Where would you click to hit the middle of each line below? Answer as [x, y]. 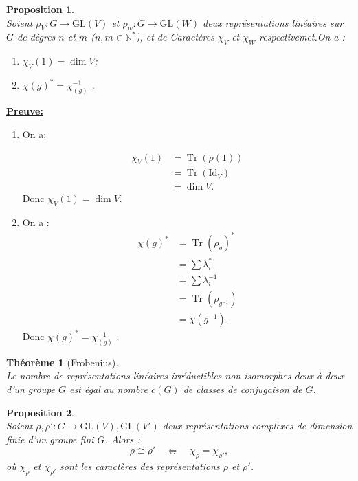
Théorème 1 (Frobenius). [63, 362]
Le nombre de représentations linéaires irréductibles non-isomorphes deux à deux [175, 376]
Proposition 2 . [40, 412]
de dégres [36, 37]
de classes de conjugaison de [243, 389]
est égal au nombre [109, 389]
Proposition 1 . [40, 9]
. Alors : [122, 439]
